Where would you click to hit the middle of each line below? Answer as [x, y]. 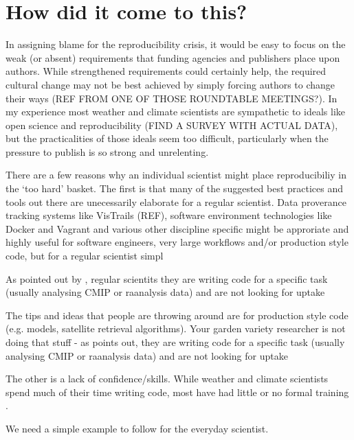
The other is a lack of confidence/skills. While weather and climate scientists [167, 379]
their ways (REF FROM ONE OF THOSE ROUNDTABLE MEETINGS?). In [172, 98]
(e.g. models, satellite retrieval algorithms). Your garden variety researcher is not [176, 328]
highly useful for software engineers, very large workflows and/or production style [177, 242]
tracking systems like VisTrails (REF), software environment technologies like [169, 215]
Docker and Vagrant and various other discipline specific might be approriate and [177, 228]
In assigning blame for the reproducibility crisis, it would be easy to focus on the [176, 44]
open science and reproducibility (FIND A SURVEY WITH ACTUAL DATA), [172, 125]
